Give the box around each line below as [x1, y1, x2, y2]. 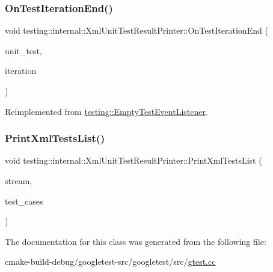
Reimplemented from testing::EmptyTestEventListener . [5, 105, 208, 117]
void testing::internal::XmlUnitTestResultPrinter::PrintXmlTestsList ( [5, 154, 262, 167]
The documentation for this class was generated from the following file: [5, 235, 266, 247]
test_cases [5, 194, 43, 207]
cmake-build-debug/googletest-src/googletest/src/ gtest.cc [5, 255, 216, 268]
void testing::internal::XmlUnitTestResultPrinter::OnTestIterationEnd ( [5, 24, 268, 37]
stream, [5, 175, 32, 187]
